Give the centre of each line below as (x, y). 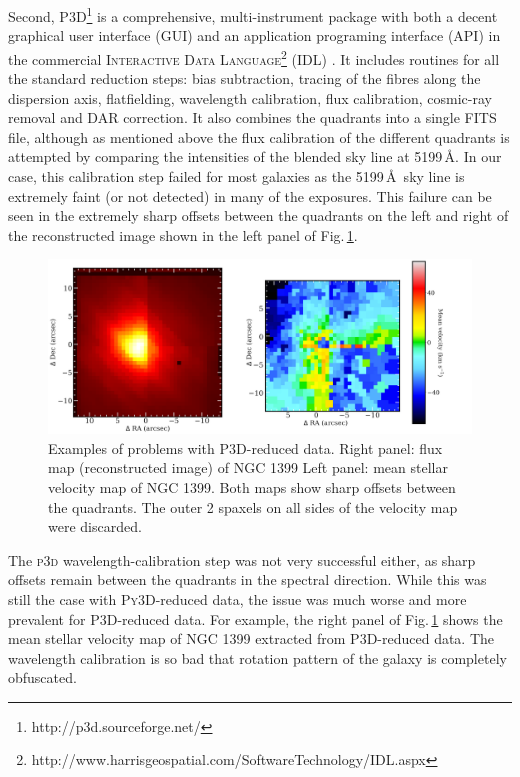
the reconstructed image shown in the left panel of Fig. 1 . (183, 234)
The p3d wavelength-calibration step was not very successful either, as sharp (242, 559)
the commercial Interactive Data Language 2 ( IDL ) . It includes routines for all (254, 57)
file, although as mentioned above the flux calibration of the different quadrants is (259, 136)
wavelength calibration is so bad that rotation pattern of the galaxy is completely (257, 657)
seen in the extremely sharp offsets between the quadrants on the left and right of (258, 215)
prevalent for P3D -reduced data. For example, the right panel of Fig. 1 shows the (255, 618)
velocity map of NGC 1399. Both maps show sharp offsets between (252, 486)
